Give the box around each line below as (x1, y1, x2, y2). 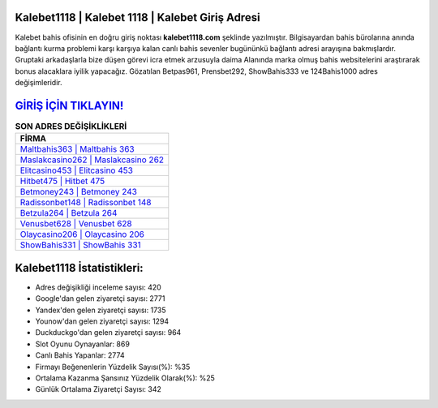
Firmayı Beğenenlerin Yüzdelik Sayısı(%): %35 (35, 362, 191, 371)
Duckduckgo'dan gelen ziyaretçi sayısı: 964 (35, 328, 182, 337)
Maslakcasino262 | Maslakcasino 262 (19, 154, 165, 165)
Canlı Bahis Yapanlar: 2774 (35, 350, 125, 360)
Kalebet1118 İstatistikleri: (15, 260, 144, 275)
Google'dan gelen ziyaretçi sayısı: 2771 (35, 294, 165, 303)
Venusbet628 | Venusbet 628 (19, 218, 133, 230)
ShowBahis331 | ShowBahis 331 (19, 239, 141, 251)
